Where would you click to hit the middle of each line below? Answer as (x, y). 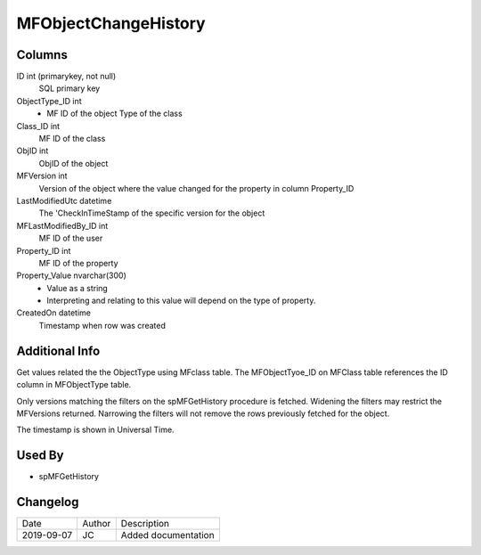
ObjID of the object (73, 163)
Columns (42, 55)
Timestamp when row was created (102, 325)
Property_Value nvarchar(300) (71, 275)
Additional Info (58, 351)
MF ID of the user (71, 238)
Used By (40, 456)
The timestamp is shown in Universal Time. (95, 430)
